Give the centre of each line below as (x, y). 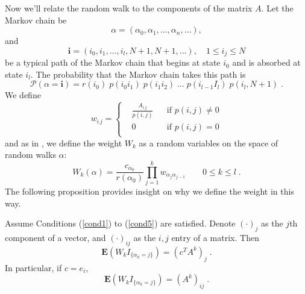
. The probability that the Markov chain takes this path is (138, 74)
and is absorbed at (266, 62)
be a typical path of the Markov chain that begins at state (113, 62)
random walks (30, 155)
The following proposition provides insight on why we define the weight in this (149, 191)
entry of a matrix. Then (215, 238)
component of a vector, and (55, 238)
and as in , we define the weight (64, 142)
